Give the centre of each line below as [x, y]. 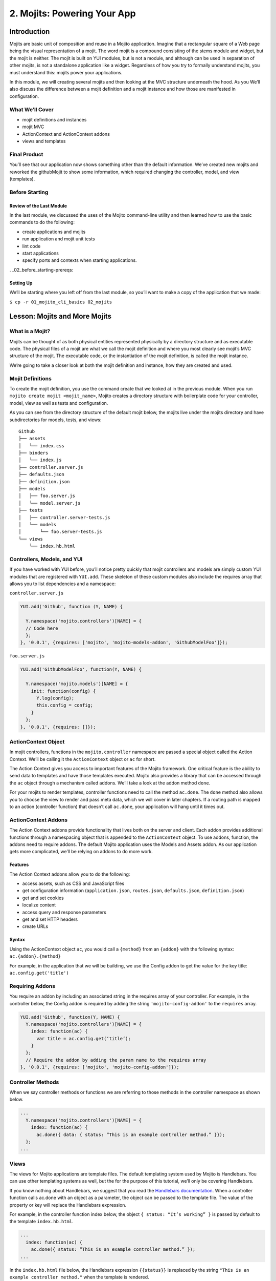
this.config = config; [65, 705]
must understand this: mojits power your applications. [66, 72]
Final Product [26, 154]
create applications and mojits [54, 232]
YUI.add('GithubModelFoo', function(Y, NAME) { [81, 669]
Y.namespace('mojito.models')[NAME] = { [77, 684]
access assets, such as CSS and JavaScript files [73, 883]
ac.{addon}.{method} [35, 956]
